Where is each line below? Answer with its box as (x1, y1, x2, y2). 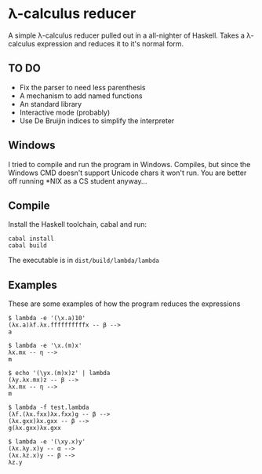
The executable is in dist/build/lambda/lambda (8, 256, 159, 265)
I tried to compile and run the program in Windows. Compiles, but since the (8, 159, 251, 169)
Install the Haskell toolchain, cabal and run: (8, 220, 147, 229)
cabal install (8, 235, 55, 243)
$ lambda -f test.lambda (8, 403, 89, 412)
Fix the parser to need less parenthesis (19, 82, 146, 92)
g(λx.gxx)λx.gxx (8, 425, 61, 432)
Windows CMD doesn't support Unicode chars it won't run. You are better (8, 168, 247, 177)
